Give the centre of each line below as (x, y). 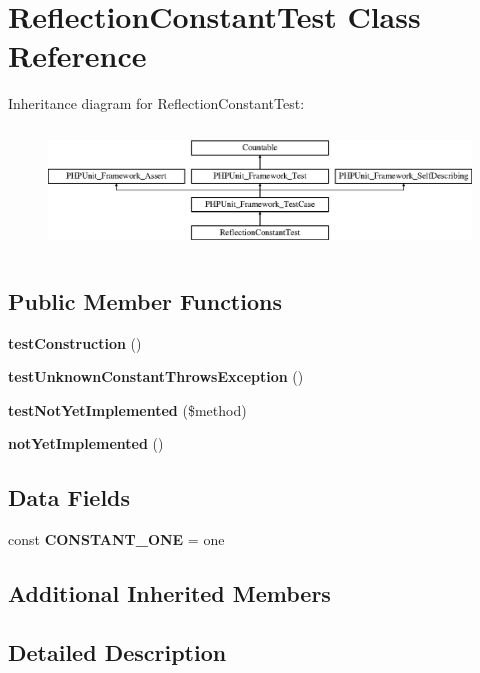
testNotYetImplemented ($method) (127, 409)
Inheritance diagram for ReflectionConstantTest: (156, 103)
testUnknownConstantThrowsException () (156, 376)
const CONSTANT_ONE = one (116, 539)
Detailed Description (117, 651)
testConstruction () (75, 342)
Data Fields (69, 497)
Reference (77, 55)
